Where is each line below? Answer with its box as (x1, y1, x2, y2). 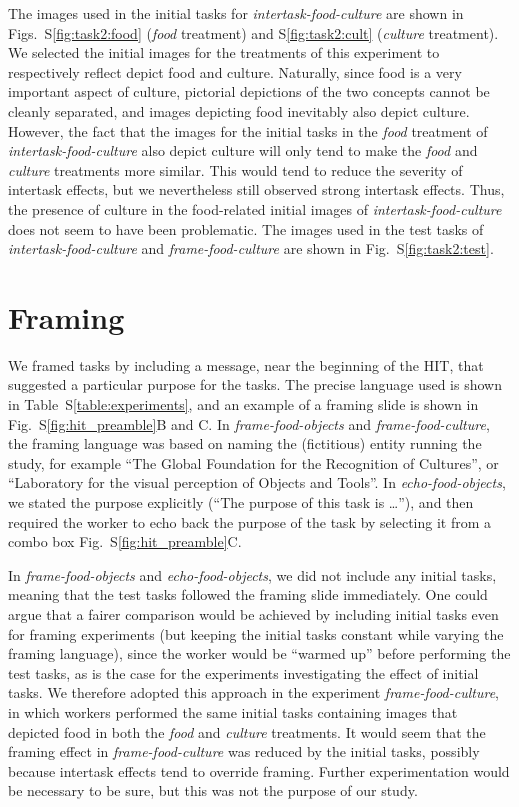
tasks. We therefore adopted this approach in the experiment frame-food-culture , (8, 682, 499, 703)
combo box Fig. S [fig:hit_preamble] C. (8, 531, 242, 552)
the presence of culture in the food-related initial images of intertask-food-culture (8, 198, 502, 219)
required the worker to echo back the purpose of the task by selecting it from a (8, 511, 492, 532)
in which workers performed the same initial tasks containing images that (8, 701, 458, 722)
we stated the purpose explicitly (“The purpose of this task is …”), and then (8, 492, 474, 512)
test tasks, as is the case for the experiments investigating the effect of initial (8, 662, 479, 683)
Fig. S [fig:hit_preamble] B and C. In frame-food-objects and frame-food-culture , (8, 413, 490, 434)
